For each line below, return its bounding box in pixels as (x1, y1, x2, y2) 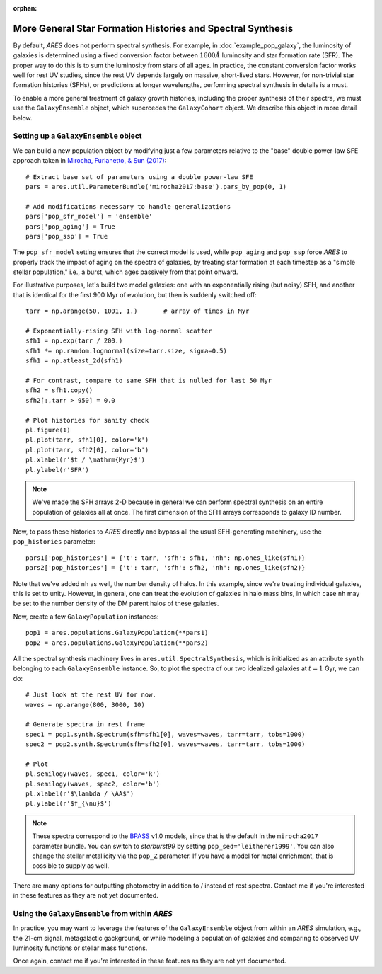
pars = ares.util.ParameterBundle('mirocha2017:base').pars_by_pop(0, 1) (25, 183, 287, 190)
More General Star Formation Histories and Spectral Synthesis (13, 22, 294, 35)
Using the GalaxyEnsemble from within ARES (13, 908, 173, 918)
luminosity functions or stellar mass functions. (13, 944, 148, 952)
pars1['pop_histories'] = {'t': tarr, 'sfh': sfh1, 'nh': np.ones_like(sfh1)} (25, 554, 306, 562)
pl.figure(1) (25, 425, 71, 434)
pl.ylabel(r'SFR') (25, 466, 90, 474)
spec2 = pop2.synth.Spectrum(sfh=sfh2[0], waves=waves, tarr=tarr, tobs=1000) (25, 740, 306, 748)
